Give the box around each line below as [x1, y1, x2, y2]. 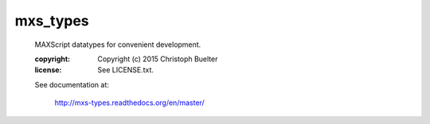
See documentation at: [34, 79, 109, 89]
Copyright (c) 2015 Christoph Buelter [97, 54, 218, 64]
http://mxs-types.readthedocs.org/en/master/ [54, 98, 205, 107]
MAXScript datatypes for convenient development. [34, 40, 201, 49]
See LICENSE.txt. [97, 65, 154, 75]
